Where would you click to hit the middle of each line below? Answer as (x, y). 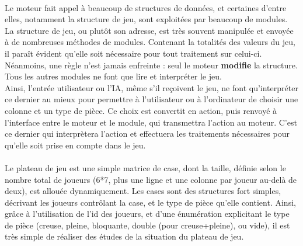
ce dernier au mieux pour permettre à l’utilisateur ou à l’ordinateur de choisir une (151, 99)
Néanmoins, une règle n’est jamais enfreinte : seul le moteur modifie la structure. (151, 65)
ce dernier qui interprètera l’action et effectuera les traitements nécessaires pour (147, 134)
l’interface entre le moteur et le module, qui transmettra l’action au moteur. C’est (151, 122)
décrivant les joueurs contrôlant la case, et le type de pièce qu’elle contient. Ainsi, (150, 202)
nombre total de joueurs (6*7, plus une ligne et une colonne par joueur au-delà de (151, 179)
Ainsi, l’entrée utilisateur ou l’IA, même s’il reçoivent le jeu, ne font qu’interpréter (151, 87)
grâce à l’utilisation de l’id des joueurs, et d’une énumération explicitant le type (147, 214)
